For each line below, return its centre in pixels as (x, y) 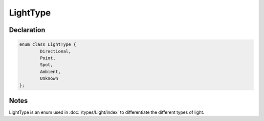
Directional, (55, 51)
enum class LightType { (48, 44)
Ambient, (50, 71)
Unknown (49, 78)
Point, (48, 58)
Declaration (27, 30)
